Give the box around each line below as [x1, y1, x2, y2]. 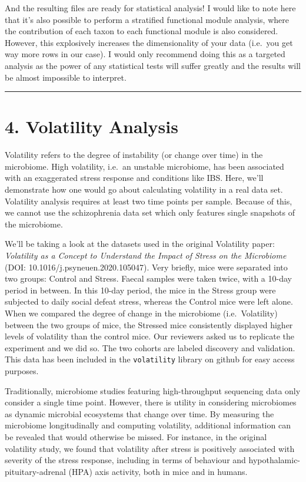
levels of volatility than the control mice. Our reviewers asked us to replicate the [5, 330, 295, 342]
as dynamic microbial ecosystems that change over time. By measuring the [5, 407, 274, 420]
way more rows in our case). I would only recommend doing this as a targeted [5, 48, 285, 60]
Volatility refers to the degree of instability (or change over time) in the [5, 148, 263, 161]
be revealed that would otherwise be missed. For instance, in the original [5, 431, 267, 443]
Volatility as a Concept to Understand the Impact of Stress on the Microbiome [5, 249, 287, 262]
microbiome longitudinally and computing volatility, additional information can [5, 419, 291, 431]
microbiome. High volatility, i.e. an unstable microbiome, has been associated [5, 160, 284, 172]
